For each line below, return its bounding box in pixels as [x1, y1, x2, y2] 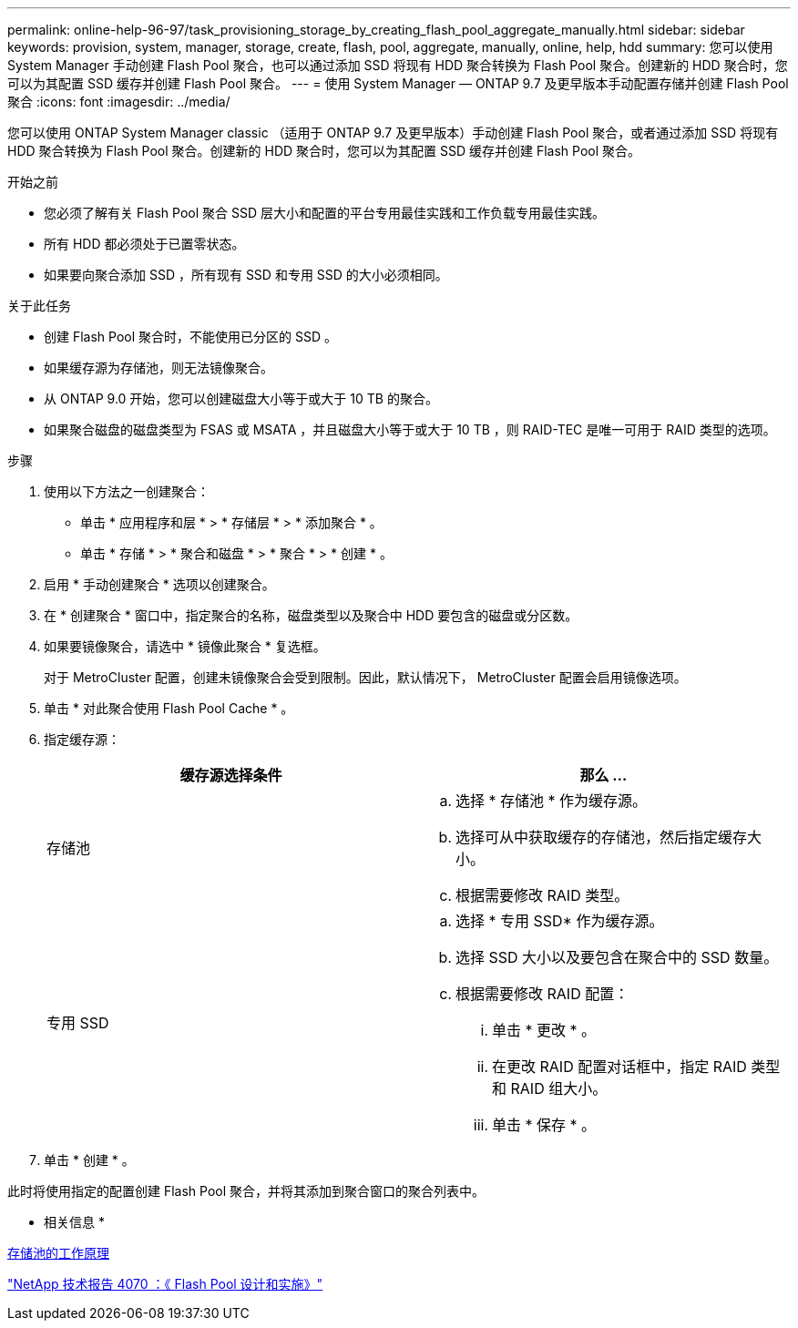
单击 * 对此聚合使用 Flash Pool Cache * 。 [44, 700, 294, 716]
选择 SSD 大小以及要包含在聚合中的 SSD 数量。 [455, 948, 779, 966]
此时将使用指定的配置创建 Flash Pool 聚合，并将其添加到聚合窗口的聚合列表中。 [7, 1183, 486, 1199]
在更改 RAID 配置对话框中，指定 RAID [492, 1057, 747, 1076]
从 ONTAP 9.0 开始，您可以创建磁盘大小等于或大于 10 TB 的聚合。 [44, 391, 438, 406]
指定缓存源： [44, 731, 120, 747]
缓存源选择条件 [179, 766, 282, 784]
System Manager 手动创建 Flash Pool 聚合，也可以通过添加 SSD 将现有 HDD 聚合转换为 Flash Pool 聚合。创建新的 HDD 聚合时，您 [7, 57, 788, 73]
